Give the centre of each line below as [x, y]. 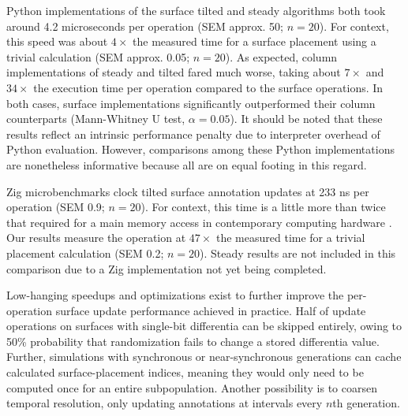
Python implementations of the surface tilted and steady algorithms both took [196, 10]
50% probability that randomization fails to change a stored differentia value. [193, 341]
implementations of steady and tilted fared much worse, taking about [174, 72]
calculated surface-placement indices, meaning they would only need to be [185, 372]
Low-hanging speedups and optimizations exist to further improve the [175, 295]
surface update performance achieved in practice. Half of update [211, 310]
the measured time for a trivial [291, 238]
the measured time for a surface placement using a [255, 41]
